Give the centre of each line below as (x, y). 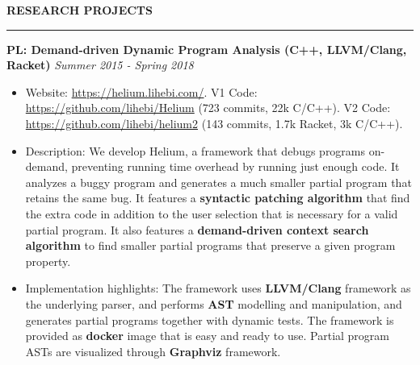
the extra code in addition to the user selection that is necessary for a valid (212, 213)
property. (48, 261)
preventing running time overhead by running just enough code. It (235, 166)
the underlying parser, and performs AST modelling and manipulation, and (214, 303)
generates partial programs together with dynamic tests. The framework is (210, 319)
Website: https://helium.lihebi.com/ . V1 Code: (141, 91)
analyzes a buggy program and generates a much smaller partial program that (218, 182)
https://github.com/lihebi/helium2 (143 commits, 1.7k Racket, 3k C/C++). (214, 123)
